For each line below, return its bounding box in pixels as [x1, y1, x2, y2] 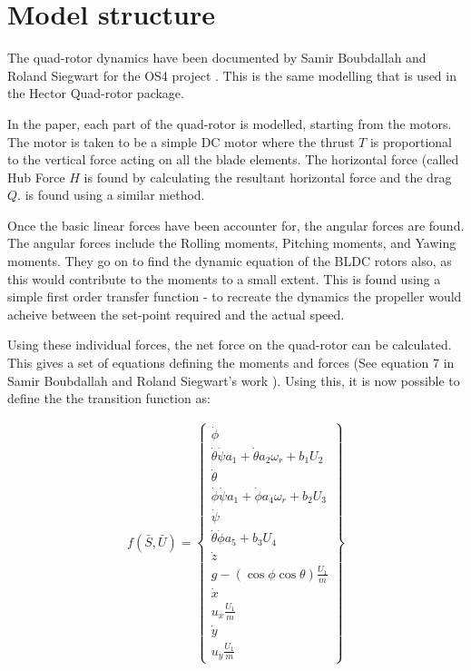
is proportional [369, 132, 452, 151]
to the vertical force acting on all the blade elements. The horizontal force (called [7, 150, 459, 169]
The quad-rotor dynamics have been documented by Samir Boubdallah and [7, 48, 427, 67]
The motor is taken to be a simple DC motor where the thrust [7, 132, 355, 151]
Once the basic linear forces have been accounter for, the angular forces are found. [7, 215, 465, 234]
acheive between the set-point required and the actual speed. [7, 304, 345, 323]
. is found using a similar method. [17, 185, 205, 204]
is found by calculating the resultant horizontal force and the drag [83, 167, 452, 186]
